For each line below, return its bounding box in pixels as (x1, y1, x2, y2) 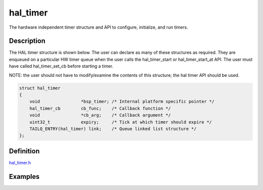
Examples (9, 173, 40, 181)
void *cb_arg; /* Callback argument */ (29, 112, 171, 118)
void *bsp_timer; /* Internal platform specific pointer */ (29, 99, 215, 104)
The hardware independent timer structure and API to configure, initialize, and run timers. (9, 24, 188, 30)
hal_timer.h (9, 159, 31, 165)
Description (9, 37, 46, 45)
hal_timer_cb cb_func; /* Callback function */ (29, 105, 171, 111)
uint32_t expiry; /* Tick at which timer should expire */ (29, 119, 212, 125)
